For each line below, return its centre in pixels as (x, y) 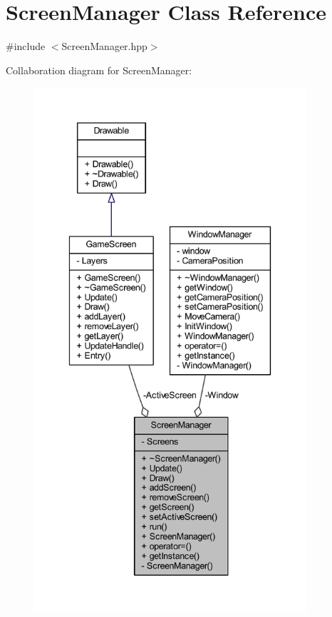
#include (26, 46)
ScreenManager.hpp (104, 46)
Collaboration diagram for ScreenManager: (99, 70)
